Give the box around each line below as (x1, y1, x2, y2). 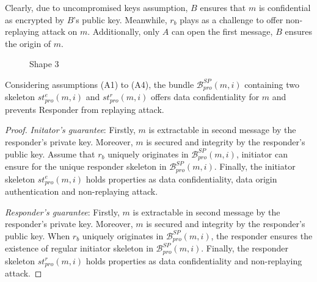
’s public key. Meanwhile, (73, 13, 167, 26)
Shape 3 (29, 57, 59, 70)
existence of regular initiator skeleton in (5, 242, 153, 255)
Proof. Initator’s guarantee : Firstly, (5, 123, 136, 136)
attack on (42, 25, 78, 38)
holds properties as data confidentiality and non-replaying (86, 254, 302, 267)
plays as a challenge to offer (180, 13, 283, 26)
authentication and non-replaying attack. (5, 185, 158, 198)
